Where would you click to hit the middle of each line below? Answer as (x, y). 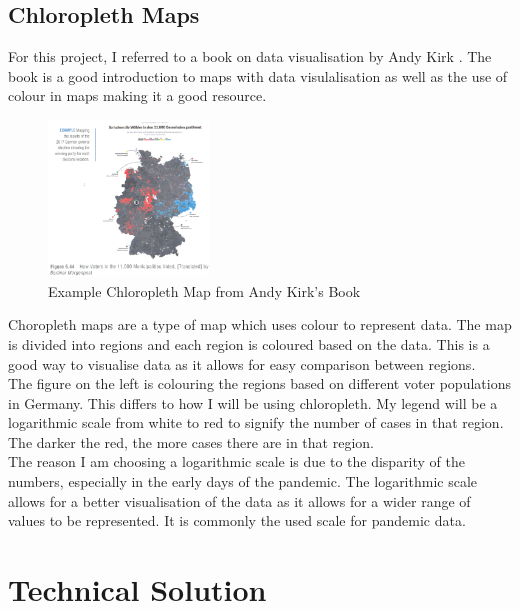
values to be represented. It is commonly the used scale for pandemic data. (237, 520)
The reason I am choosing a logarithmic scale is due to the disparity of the (237, 461)
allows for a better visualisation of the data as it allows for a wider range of (239, 500)
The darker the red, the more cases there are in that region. (191, 441)
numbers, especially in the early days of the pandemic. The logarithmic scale (243, 481)
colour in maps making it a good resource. (137, 95)
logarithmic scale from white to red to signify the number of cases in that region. (256, 422)
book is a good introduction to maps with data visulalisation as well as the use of (258, 75)
